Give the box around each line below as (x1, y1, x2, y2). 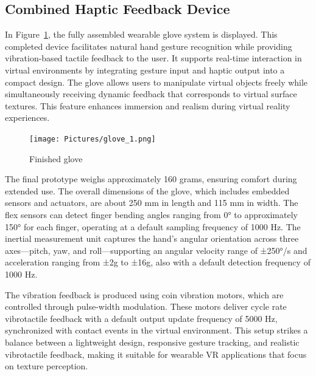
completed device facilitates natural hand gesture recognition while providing (5, 39, 292, 52)
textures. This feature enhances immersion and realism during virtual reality (5, 99, 290, 112)
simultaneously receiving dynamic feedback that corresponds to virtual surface (5, 87, 297, 100)
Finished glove (29, 152, 83, 165)
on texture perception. (5, 360, 88, 372)
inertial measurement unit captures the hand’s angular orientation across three (5, 232, 299, 245)
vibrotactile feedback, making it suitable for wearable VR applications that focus (5, 347, 307, 360)
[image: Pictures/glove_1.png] (29, 134, 156, 143)
